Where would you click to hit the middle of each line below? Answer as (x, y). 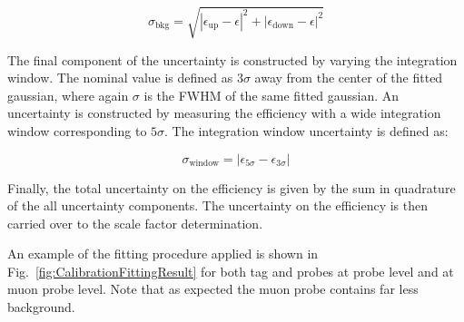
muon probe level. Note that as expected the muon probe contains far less (213, 289)
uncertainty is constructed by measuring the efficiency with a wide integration (224, 113)
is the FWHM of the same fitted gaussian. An (271, 95)
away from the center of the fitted (349, 78)
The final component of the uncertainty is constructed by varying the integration (232, 59)
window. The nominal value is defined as (120, 78)
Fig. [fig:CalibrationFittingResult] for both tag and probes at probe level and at (231, 271)
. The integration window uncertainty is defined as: (306, 130)
